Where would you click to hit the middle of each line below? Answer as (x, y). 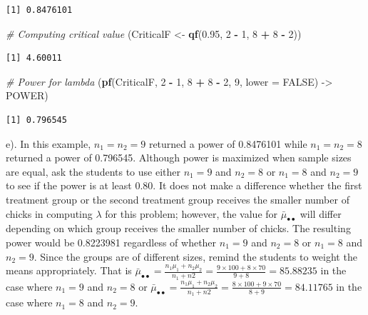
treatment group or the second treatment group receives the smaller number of (178, 199)
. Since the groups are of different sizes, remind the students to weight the (195, 256)
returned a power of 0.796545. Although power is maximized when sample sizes (179, 157)
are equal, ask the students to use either (93, 171)
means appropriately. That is (69, 270)
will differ (321, 213)
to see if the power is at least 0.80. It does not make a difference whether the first (184, 185)
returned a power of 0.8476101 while (228, 143)
